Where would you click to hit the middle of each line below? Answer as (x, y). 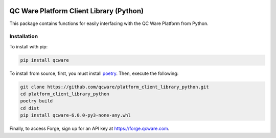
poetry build (37, 101)
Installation (24, 37)
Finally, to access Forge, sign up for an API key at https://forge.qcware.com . (89, 129)
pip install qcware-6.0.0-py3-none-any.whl (76, 115)
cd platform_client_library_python (65, 94)
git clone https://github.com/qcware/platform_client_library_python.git (114, 87)
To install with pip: (29, 46)
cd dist (30, 108)
